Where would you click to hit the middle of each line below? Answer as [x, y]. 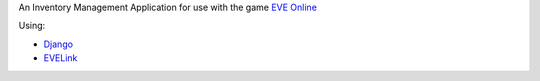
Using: [32, 26]
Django [58, 44]
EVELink [60, 58]
